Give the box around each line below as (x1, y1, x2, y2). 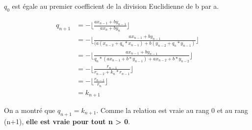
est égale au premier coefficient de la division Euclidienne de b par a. (12, 1, 219, 11)
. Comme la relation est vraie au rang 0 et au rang (96, 105, 248, 115)
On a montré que (4, 105, 55, 115)
